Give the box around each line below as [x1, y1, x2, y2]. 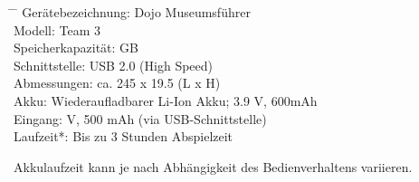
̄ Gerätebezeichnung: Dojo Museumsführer [14, 3, 251, 21]
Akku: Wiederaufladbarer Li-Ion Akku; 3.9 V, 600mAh [14, 91, 318, 110]
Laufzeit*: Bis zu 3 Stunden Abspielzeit [14, 127, 233, 146]
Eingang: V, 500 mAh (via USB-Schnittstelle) [14, 109, 267, 128]
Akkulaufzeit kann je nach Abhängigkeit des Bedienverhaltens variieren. [14, 157, 413, 176]
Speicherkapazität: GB [14, 38, 139, 57]
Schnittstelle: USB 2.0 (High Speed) [14, 55, 214, 74]
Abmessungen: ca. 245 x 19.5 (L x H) [14, 73, 221, 92]
